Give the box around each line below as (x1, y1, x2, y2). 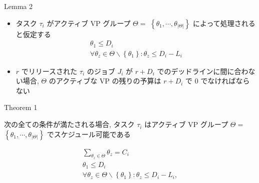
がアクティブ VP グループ (47, 17, 131, 28)
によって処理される (192, 17, 255, 28)
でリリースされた (21, 65, 78, 76)
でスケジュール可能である (47, 128, 131, 139)
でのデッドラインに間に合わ (157, 65, 248, 76)
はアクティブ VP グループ (144, 119, 228, 129)
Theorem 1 (4, 102, 38, 112)
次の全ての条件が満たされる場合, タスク (4, 119, 135, 129)
